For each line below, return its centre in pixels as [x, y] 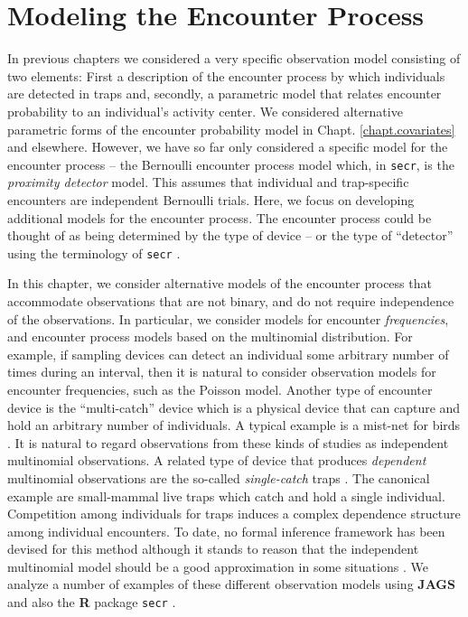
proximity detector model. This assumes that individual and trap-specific [208, 182]
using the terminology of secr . [94, 252]
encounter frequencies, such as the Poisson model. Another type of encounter [220, 389]
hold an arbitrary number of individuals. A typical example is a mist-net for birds [234, 425]
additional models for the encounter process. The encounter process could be [220, 217]
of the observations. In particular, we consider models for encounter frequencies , [228, 318]
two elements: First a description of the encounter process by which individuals [226, 75]
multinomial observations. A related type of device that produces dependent [217, 460]
